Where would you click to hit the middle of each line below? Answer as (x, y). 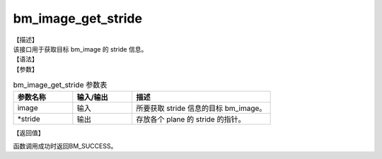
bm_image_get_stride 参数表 (60, 85)
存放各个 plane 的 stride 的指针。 (191, 119)
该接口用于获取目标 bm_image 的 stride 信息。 (80, 49)
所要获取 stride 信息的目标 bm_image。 (201, 108)
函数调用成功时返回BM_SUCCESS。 (65, 146)
